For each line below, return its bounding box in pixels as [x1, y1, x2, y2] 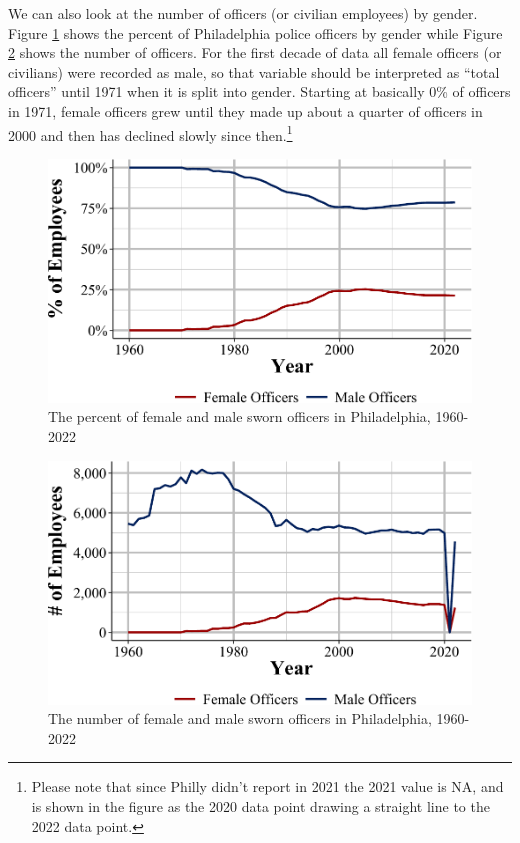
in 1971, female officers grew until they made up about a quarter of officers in [8, 100, 483, 121]
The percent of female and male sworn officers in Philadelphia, [48, 406, 431, 427]
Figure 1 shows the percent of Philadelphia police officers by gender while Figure [8, 22, 503, 43]
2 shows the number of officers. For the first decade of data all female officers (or [8, 42, 502, 63]
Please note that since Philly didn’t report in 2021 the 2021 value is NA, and [31, 776, 504, 797]
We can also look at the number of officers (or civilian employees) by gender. [8, 3, 478, 23]
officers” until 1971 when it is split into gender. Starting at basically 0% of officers [8, 81, 511, 102]
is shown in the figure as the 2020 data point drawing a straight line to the [31, 795, 490, 816]
